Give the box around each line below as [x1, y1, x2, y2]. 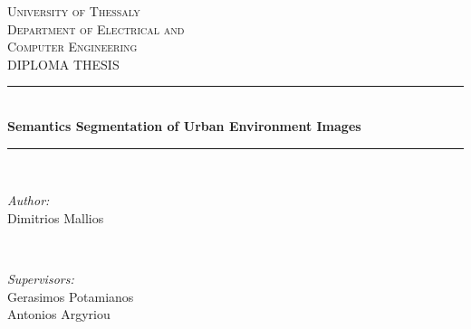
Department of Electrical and [7, 19, 185, 38]
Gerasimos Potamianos [7, 287, 134, 305]
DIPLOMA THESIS [7, 54, 120, 73]
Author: [7, 191, 50, 210]
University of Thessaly [7, 2, 140, 20]
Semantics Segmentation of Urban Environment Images [7, 116, 361, 135]
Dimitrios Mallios [7, 208, 104, 227]
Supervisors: [7, 268, 74, 287]
